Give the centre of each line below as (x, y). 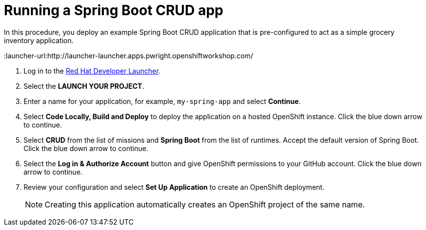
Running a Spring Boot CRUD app (114, 10)
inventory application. (39, 40)
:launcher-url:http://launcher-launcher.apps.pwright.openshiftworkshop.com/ (129, 55)
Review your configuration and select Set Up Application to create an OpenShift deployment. (174, 187)
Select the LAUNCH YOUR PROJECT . (84, 86)
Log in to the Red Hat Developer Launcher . (92, 71)
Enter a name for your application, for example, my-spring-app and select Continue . (162, 101)
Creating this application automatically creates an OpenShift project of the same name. (205, 204)
